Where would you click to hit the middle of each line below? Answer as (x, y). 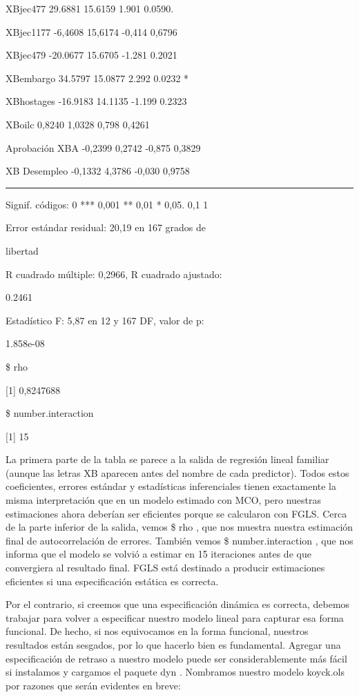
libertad (22, 250)
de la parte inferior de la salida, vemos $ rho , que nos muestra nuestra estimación (179, 527)
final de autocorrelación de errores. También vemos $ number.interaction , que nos (179, 540)
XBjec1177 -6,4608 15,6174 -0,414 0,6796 (91, 31)
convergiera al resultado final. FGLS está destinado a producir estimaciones (165, 568)
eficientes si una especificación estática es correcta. (112, 581)
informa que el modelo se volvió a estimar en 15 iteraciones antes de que (158, 554)
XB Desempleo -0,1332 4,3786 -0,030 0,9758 (98, 171)
